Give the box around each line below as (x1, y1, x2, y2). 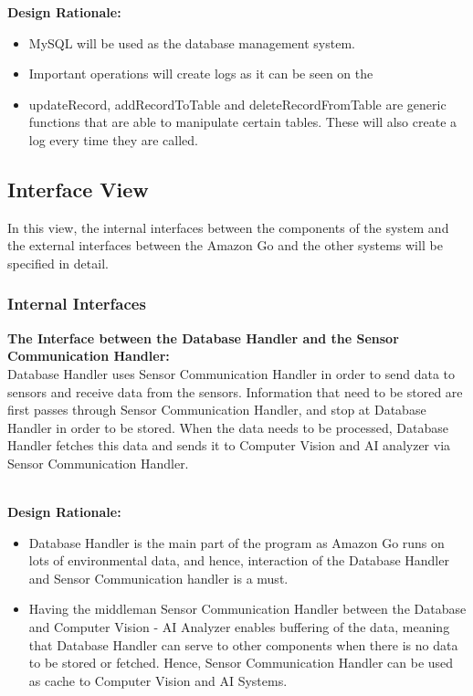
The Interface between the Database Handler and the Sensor (7, 328, 399, 347)
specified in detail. (7, 253, 109, 272)
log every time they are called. (28, 130, 198, 149)
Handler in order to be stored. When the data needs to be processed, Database (7, 417, 448, 437)
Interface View (7, 174, 149, 203)
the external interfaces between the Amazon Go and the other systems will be (7, 236, 443, 255)
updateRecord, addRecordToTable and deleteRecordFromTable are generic (28, 94, 447, 113)
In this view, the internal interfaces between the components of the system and (7, 217, 449, 237)
